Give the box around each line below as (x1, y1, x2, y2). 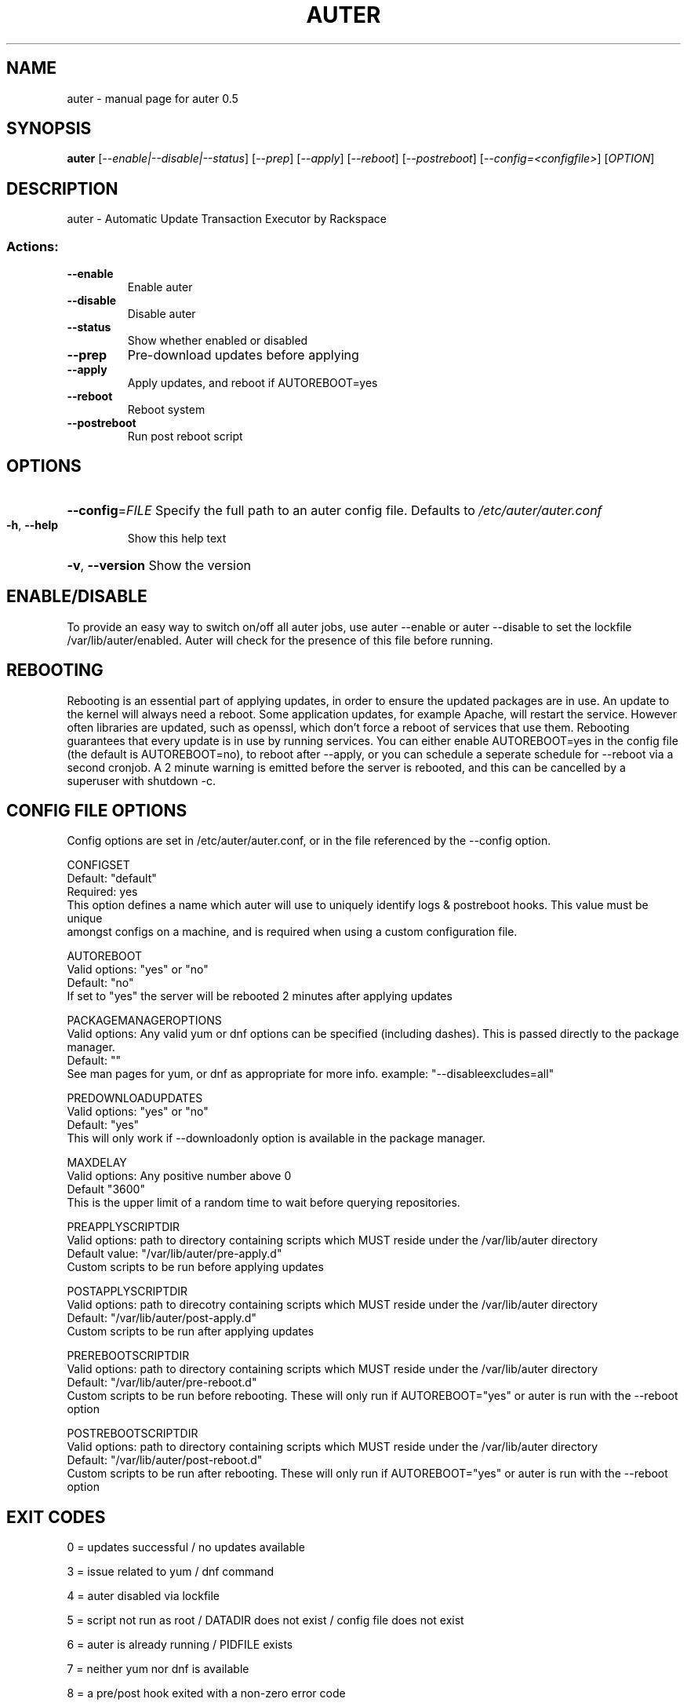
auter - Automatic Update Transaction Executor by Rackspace (67, 212, 387, 226)
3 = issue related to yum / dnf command (67, 1565, 274, 1579)
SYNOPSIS (6, 119, 92, 139)
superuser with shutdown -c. (67, 773, 216, 787)
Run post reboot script (127, 429, 243, 444)
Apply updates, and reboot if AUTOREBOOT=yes (127, 376, 378, 390)
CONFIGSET (67, 858, 130, 872)
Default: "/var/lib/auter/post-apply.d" (67, 1311, 256, 1325)
